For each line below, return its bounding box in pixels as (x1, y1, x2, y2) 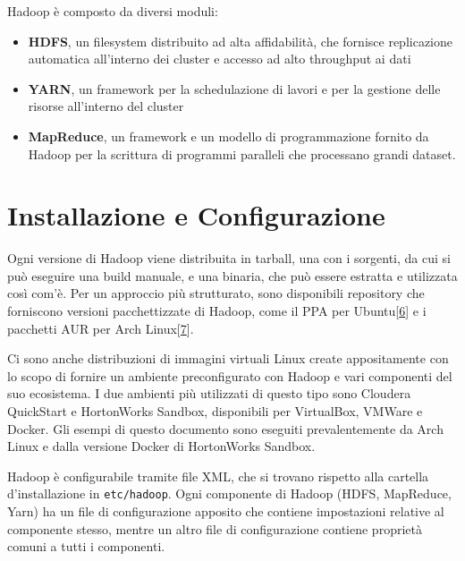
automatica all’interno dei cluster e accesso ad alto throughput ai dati (28, 49, 411, 68)
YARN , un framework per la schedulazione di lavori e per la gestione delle (28, 79, 441, 98)
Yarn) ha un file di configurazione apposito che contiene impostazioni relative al (7, 502, 444, 521)
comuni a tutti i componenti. (7, 537, 165, 556)
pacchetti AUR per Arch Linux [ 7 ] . (7, 319, 194, 337)
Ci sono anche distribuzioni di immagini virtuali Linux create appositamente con (7, 349, 449, 368)
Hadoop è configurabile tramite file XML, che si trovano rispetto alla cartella (7, 466, 429, 485)
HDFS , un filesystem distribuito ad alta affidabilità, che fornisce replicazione (28, 31, 452, 50)
